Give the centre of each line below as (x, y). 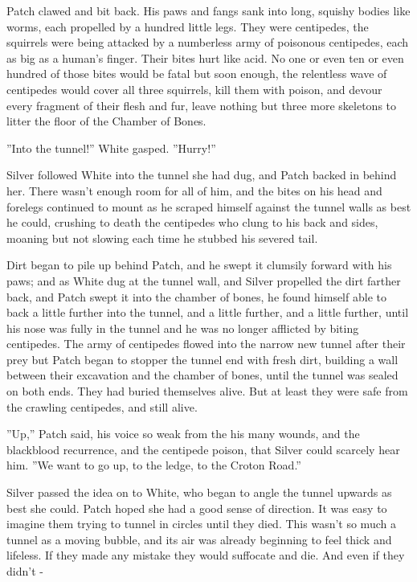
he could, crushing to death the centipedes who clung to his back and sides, (192, 222)
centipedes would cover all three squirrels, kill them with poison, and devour (194, 89)
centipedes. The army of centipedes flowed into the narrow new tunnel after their (206, 344)
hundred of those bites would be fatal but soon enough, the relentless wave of (197, 74)
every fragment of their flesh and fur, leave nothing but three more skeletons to (202, 105)
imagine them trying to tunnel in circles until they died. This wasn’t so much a (201, 524)
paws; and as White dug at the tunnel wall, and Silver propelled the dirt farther (204, 280)
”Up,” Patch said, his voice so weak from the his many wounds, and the (183, 434)
